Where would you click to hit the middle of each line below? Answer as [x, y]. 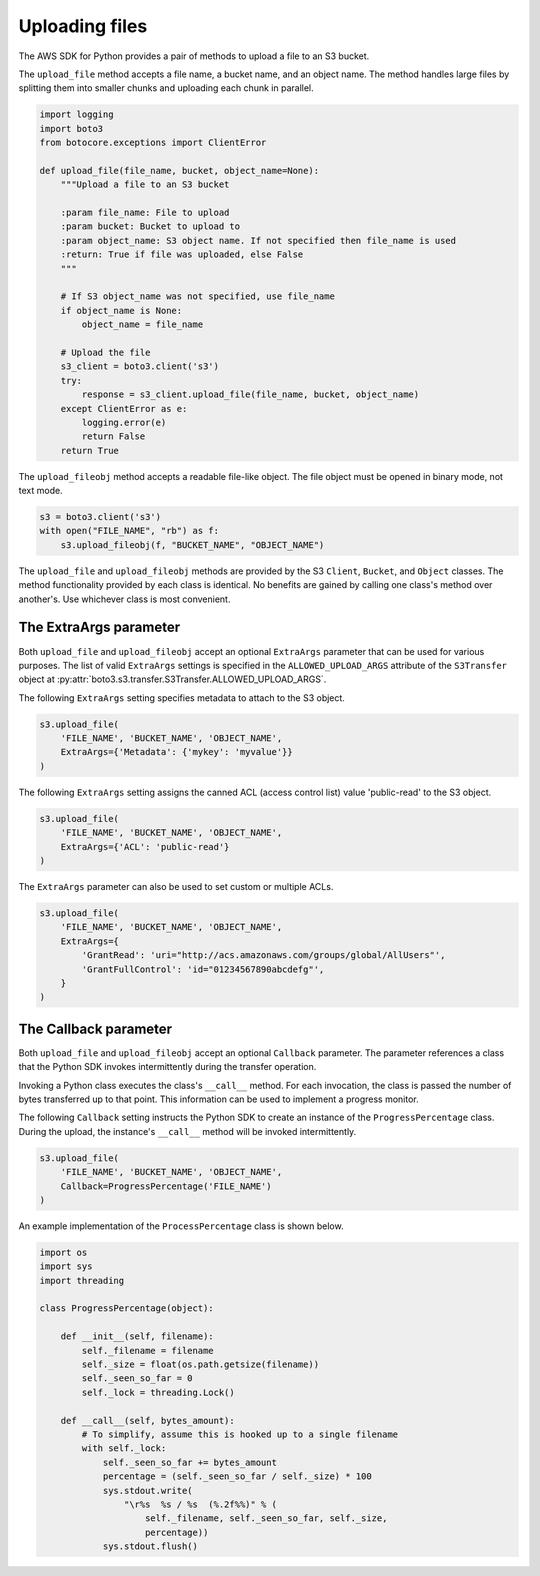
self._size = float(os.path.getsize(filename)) [200, 1364]
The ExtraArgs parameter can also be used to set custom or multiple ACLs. [176, 886]
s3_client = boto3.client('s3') [140, 366]
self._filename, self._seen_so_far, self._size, [266, 1518]
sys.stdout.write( [148, 1490]
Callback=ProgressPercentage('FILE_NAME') [166, 1186]
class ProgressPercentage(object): [126, 1308]
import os [63, 1252]
